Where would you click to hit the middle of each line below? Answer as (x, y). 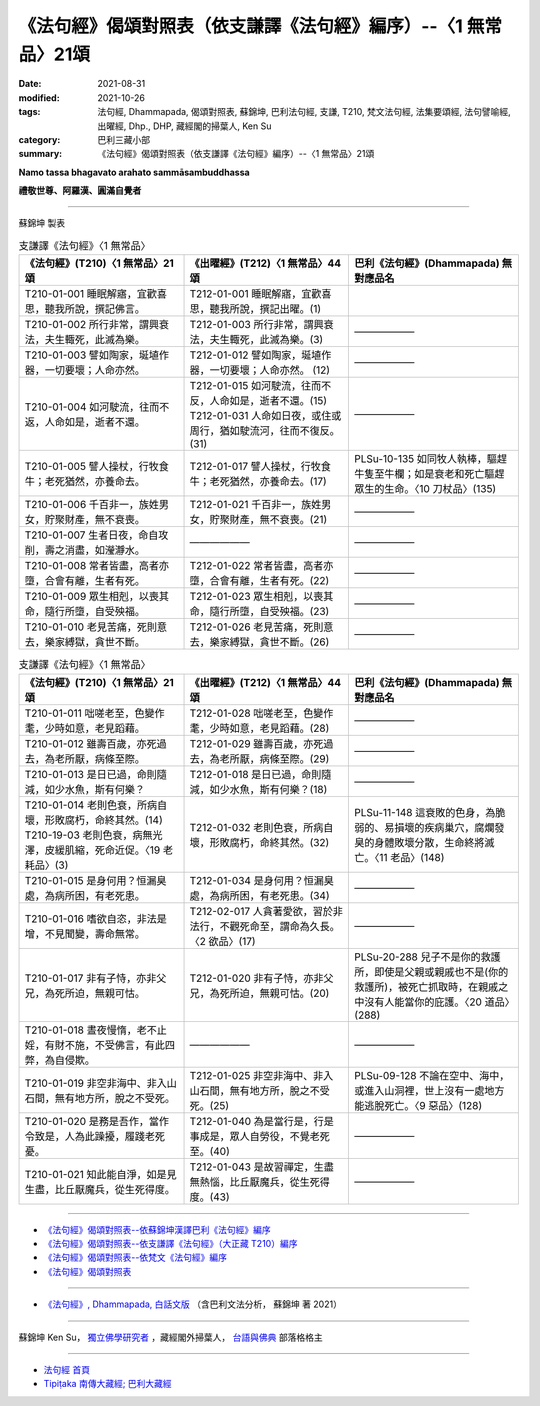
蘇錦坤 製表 (41, 223)
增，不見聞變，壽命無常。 (84, 933)
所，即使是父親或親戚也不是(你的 (431, 972)
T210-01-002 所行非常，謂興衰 (97, 325)
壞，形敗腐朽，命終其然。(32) (259, 842)
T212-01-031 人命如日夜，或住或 (265, 416)
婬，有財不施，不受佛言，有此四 (99, 1045)
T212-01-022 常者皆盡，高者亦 (261, 566)
